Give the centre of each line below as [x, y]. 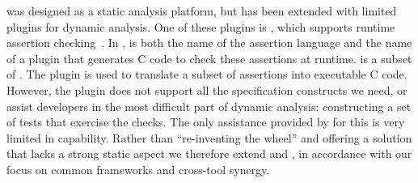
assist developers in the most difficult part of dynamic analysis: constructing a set [209, 106]
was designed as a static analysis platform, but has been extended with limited [202, 11]
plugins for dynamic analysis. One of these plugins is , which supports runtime [201, 26]
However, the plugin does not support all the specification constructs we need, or [207, 89]
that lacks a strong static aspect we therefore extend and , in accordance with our [209, 153]
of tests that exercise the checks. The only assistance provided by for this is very [206, 122]
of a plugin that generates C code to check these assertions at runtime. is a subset [209, 58]
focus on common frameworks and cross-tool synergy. [138, 169]
